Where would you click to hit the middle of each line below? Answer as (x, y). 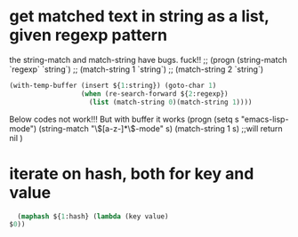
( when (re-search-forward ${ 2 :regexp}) (154, 94)
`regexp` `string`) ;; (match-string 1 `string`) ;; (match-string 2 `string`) (137, 69)
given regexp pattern (88, 35)
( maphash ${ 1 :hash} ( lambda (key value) (93, 216)
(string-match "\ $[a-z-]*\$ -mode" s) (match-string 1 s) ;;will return (161, 128)
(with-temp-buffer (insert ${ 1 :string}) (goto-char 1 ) (113, 85)
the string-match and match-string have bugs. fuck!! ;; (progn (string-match (148, 59)
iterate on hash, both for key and (132, 174)
